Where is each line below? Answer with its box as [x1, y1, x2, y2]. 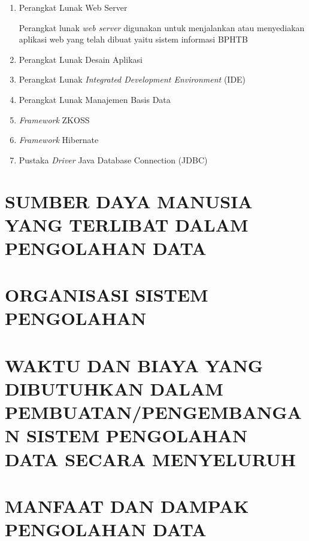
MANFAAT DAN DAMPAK [5, 493, 249, 518]
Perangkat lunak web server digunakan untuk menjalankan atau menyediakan [19, 21, 305, 34]
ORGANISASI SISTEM [5, 282, 208, 307]
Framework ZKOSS [19, 113, 90, 126]
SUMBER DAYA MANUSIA [5, 189, 253, 213]
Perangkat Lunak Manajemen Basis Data [19, 93, 171, 105]
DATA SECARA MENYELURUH [5, 446, 296, 471]
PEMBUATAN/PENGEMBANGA [5, 400, 302, 424]
